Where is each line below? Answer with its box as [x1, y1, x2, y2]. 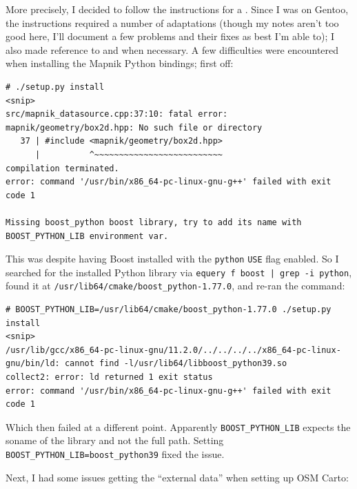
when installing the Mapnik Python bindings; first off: [6, 56, 234, 70]
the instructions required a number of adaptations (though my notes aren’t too [6, 15, 339, 30]
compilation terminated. [6, 163, 119, 173]
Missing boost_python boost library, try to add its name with [6, 217, 302, 227]
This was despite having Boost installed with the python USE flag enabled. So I [6, 251, 339, 266]
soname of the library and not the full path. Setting [6, 433, 224, 448]
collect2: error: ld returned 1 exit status [6, 372, 213, 383]
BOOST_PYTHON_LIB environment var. [6, 231, 169, 241]
